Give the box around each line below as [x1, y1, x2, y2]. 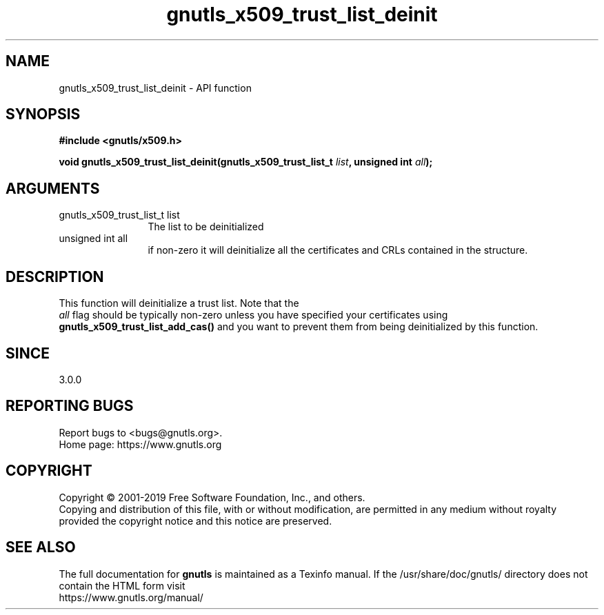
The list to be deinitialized [148, 221, 264, 233]
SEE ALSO [6, 538, 76, 556]
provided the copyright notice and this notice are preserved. [59, 514, 332, 527]
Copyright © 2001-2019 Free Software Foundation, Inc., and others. [59, 491, 365, 503]
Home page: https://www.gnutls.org [59, 438, 222, 450]
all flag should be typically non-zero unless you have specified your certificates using [59, 309, 448, 321]
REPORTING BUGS [6, 397, 134, 415]
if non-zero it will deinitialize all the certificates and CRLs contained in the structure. [148, 244, 528, 256]
